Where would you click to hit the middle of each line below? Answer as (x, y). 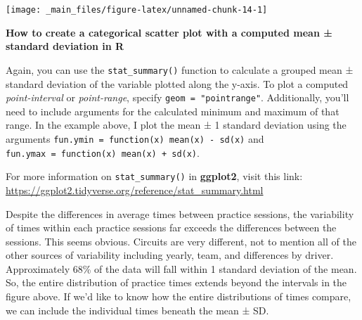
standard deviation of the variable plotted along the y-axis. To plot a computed (177, 83)
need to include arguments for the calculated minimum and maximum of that (173, 111)
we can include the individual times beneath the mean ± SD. (137, 310)
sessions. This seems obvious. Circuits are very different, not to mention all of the (181, 241)
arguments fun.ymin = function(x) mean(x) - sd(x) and (135, 138)
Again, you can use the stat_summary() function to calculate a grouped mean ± (180, 69)
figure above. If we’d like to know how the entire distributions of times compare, (179, 296)
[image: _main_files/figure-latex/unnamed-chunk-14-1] (137, 10)
